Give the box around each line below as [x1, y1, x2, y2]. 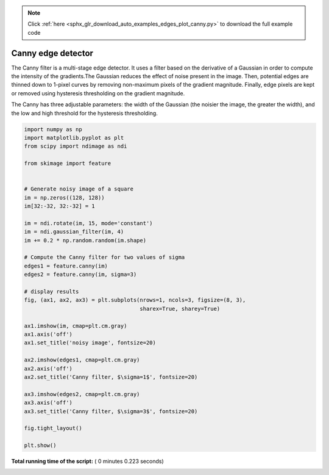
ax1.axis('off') [24, 331, 73, 338]
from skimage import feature [24, 160, 111, 167]
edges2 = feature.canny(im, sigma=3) [24, 271, 137, 278]
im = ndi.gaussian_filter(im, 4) [24, 228, 124, 235]
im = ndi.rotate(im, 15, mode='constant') [24, 220, 153, 227]
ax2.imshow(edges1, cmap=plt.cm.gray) [24, 357, 140, 363]
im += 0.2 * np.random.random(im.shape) [24, 237, 146, 244]
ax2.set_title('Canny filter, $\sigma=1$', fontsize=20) [24, 373, 198, 380]
